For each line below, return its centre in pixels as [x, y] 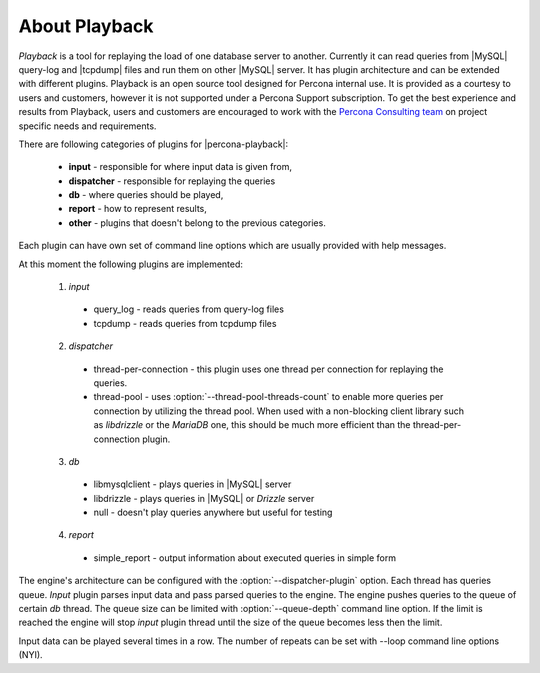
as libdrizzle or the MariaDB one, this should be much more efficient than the [252, 425]
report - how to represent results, [137, 209]
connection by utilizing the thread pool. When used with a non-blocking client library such [279, 411]
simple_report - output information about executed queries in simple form [245, 557]
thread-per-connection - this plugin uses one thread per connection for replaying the [268, 369]
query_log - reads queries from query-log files [189, 309]
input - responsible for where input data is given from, [180, 167]
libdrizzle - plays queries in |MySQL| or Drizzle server [204, 498]
